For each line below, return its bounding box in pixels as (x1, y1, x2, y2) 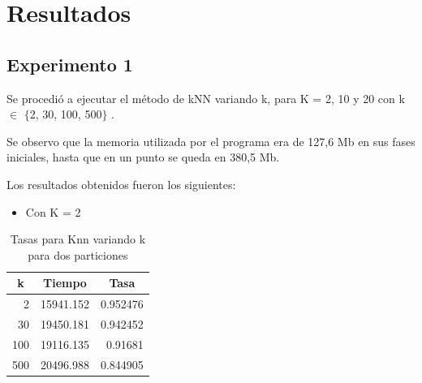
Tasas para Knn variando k (10, 230, 146, 247)
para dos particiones (28, 246, 128, 263)
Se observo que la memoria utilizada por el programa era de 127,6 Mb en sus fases (6, 132, 416, 149)
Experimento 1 (6, 51, 133, 76)
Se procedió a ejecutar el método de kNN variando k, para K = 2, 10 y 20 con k (6, 89, 405, 106)
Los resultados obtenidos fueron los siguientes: (6, 175, 236, 192)
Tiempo (43, 274, 87, 291)
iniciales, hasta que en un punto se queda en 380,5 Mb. (6, 148, 280, 166)
